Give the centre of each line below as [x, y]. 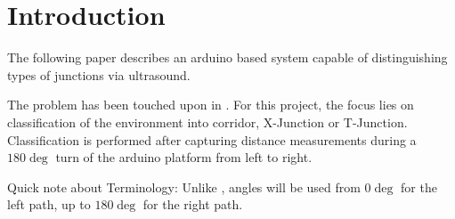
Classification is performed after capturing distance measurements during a [212, 139]
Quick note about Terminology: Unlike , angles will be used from [184, 187]
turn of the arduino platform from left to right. [184, 157]
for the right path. [193, 204]
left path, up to [49, 204]
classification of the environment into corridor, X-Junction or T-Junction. [207, 122]
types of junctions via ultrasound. [99, 74]
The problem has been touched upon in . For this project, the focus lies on [211, 105]
